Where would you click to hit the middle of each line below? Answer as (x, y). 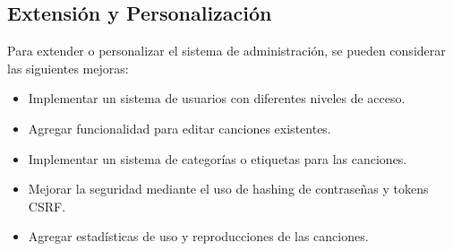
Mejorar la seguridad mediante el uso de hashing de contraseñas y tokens (228, 189)
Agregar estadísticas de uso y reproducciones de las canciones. (198, 236)
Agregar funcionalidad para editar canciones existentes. (179, 128)
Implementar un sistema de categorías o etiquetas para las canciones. (218, 158)
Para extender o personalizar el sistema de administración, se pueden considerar (226, 51)
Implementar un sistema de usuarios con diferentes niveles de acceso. (217, 98)
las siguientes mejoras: (68, 68)
